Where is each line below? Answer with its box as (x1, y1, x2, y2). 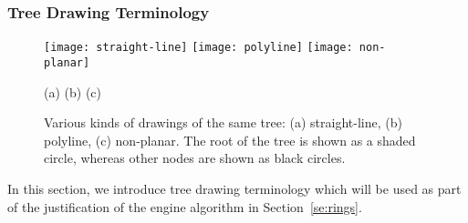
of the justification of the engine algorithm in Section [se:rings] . (7, 197, 362, 216)
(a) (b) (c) (44, 82, 101, 101)
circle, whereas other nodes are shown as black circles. (44, 148, 346, 167)
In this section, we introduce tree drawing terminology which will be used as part (7, 178, 462, 198)
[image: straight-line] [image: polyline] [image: (44, 41, 353, 55)
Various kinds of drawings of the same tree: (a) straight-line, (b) (44, 113, 402, 132)
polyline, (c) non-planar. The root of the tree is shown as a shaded (44, 130, 416, 149)
